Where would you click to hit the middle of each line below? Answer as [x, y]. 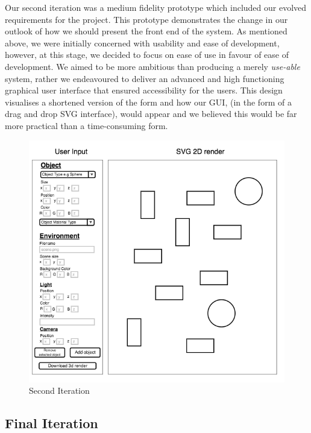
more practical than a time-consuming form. [86, 125]
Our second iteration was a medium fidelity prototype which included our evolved [156, 7]
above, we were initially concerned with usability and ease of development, [142, 43]
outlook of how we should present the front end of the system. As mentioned [146, 31]
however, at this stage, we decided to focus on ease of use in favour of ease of [147, 55]
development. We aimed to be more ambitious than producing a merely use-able [152, 66]
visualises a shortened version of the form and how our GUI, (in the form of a [148, 102]
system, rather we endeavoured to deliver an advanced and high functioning [145, 78]
